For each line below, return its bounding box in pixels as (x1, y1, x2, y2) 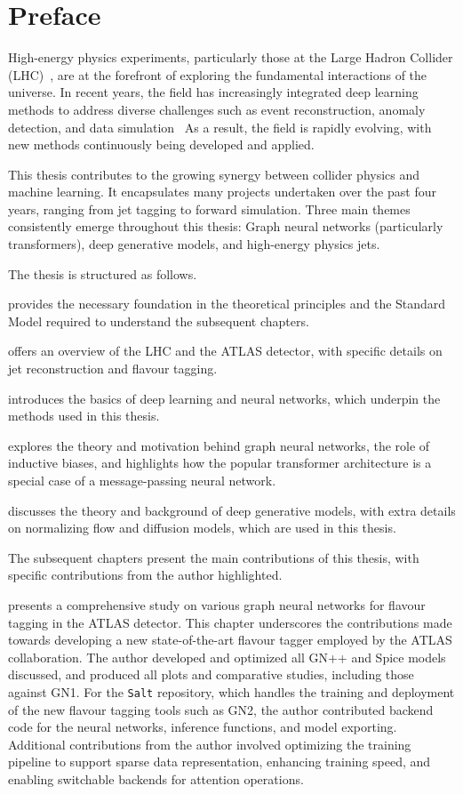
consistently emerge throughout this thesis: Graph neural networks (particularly (8, 217, 443, 236)
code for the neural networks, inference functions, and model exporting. (8, 718, 397, 736)
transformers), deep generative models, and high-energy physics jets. (8, 235, 380, 253)
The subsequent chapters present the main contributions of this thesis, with (8, 548, 419, 566)
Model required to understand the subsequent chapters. (8, 311, 309, 330)
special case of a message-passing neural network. (8, 471, 276, 489)
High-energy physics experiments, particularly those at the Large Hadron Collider (8, 48, 453, 67)
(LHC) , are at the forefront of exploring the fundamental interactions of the (8, 65, 427, 84)
